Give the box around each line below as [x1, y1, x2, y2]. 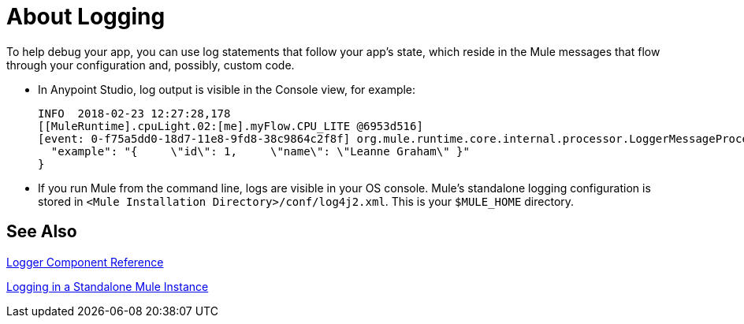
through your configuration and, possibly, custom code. [6, 58, 295, 72]
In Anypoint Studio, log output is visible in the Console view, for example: [38, 82, 416, 96]
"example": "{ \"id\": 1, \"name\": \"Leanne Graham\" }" [50, 144, 470, 158]
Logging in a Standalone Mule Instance [6, 279, 209, 293]
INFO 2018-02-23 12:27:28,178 [38, 106, 231, 120]
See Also [6, 222, 77, 242]
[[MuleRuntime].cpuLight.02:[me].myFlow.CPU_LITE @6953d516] [38, 119, 423, 132]
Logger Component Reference [6, 255, 164, 269]
